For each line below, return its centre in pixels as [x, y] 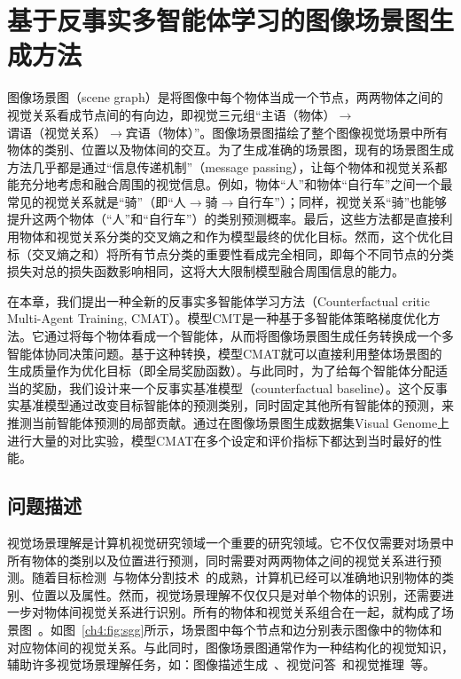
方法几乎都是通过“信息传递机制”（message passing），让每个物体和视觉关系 [221, 166]
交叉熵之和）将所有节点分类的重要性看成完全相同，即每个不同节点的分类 [242, 253]
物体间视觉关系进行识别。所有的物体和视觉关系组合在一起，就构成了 [242, 612]
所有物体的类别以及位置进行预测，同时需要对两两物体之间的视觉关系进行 [218, 560]
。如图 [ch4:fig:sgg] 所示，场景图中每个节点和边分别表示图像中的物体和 [240, 629]
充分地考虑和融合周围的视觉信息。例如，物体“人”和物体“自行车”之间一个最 [236, 184]
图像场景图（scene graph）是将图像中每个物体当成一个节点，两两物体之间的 [225, 97]
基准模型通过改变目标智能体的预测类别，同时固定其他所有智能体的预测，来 [236, 405]
